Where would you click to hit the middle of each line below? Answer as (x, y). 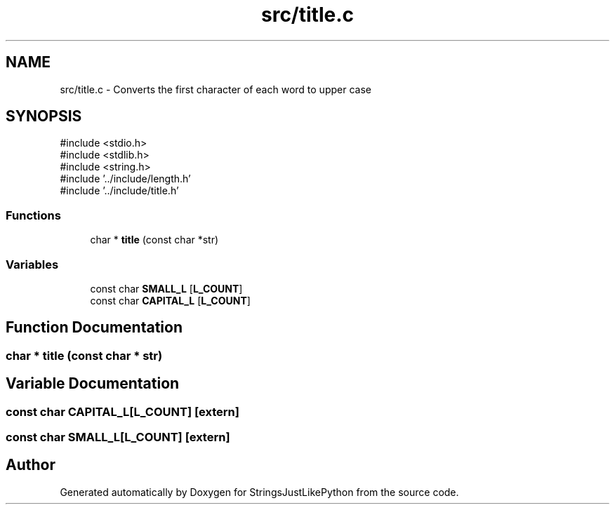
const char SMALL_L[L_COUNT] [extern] (118, 437)
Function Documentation (94, 328)
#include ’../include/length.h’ (125, 179)
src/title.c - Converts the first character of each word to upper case (216, 89)
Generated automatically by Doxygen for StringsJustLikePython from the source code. (259, 492)
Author (31, 465)
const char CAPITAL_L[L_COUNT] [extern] (123, 411)
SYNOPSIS (44, 116)
